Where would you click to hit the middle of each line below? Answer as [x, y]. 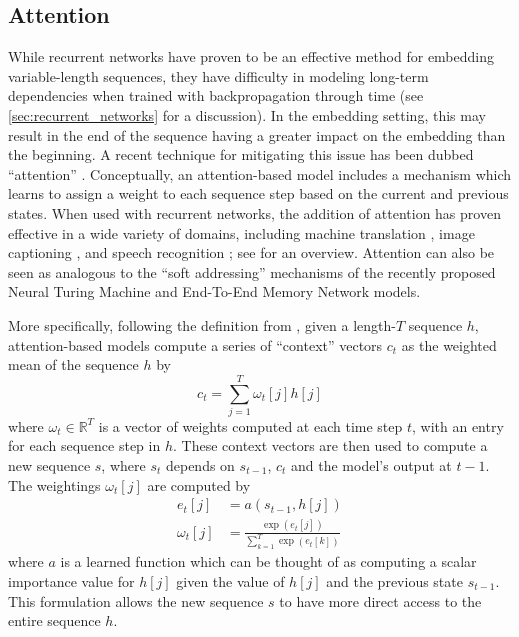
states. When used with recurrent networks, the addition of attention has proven [254, 212]
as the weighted [449, 344]
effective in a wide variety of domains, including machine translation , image [241, 232]
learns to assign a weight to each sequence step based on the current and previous [258, 193]
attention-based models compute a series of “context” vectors [195, 344]
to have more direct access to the [380, 600]
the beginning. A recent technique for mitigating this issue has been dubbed [241, 154]
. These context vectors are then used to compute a [330, 445]
